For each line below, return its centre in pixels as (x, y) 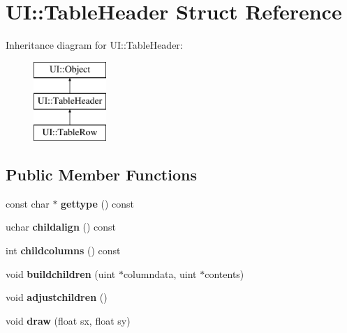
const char (28, 203)
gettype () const (98, 203)
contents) (224, 273)
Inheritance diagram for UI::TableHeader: (94, 45)
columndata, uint (160, 273)
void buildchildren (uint (61, 273)
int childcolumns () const (63, 250)
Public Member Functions (101, 175)
